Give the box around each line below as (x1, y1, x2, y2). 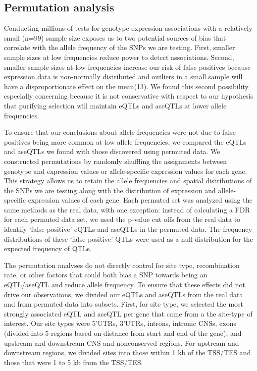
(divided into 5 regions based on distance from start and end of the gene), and (4, 328, 242, 338)
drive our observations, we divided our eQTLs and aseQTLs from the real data (4, 289, 243, 299)
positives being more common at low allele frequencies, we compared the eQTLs (4, 136, 247, 147)
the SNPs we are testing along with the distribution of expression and (4, 185, 216, 195)
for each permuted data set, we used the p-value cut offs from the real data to (4, 214, 241, 224)
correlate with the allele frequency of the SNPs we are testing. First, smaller (4, 42, 235, 53)
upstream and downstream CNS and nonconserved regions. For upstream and (4, 337, 239, 348)
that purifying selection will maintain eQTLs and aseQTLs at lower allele (4, 100, 227, 110)
